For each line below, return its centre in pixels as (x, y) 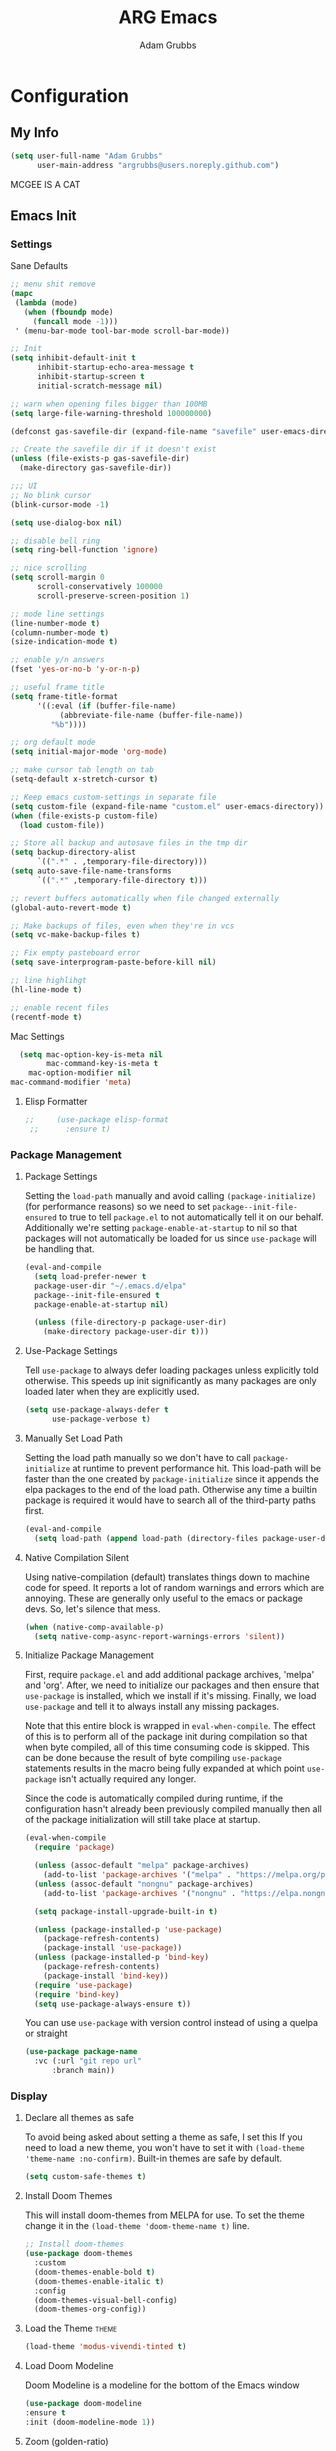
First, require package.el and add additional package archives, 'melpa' (169, 1675)
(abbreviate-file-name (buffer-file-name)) (151, 715)
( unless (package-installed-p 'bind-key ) (122, 1957)
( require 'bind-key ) (77, 1994)
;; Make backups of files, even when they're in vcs (122, 926)
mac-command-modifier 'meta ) (71, 1082)
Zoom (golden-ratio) (66, 2441)
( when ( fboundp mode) (68, 312)
